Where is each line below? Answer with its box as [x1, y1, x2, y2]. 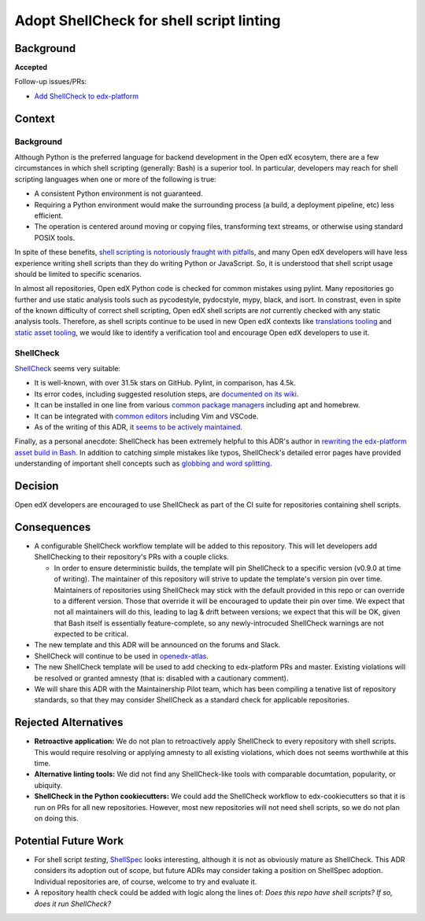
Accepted [14, 63, 47, 72]
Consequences [14, 520, 91, 534]
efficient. [34, 211, 63, 220]
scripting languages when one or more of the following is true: [14, 174, 216, 184]
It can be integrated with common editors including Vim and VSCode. [34, 411, 259, 421]
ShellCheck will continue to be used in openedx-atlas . [34, 651, 209, 661]
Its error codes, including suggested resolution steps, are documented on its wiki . [34, 389, 299, 399]
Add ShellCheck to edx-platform [34, 91, 139, 101]
